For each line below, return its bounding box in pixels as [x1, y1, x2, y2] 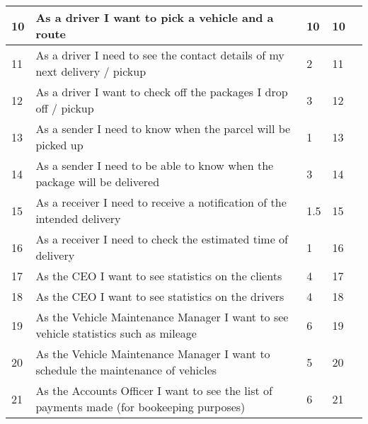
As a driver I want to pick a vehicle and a [35, 9, 274, 25]
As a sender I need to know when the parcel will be [35, 120, 291, 137]
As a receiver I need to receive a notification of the [35, 194, 287, 210]
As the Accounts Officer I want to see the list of [35, 382, 272, 399]
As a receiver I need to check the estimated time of [35, 231, 289, 247]
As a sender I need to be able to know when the [35, 157, 274, 173]
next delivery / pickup [35, 63, 146, 79]
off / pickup [35, 100, 94, 116]
